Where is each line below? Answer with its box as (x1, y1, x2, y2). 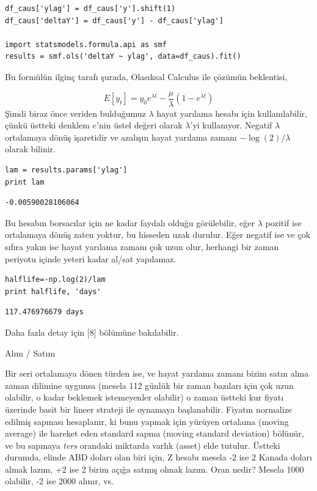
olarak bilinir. (5, 142, 56, 155)
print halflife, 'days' (5, 287, 101, 296)
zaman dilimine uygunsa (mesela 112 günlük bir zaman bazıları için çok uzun (5, 378, 294, 391)
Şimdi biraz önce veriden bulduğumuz (5, 106, 146, 119)
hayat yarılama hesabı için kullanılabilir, (156, 106, 307, 119)
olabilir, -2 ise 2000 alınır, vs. (5, 474, 114, 487)
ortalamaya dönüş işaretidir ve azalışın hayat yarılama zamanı (5, 130, 237, 143)
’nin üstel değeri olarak (97, 119, 183, 131)
